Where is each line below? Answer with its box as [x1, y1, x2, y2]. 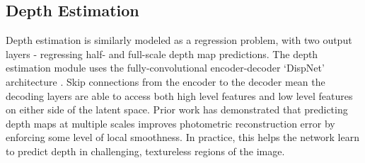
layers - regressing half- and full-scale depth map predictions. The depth [6, 46, 318, 61]
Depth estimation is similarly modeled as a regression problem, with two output [6, 33, 352, 47]
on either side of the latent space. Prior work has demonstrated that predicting [6, 102, 348, 117]
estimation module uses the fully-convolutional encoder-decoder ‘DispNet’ [6, 60, 325, 75]
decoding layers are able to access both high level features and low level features [6, 88, 353, 103]
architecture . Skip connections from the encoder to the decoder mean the [6, 74, 325, 89]
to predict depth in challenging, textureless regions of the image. [6, 143, 285, 158]
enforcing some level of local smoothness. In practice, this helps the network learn [6, 130, 359, 145]
